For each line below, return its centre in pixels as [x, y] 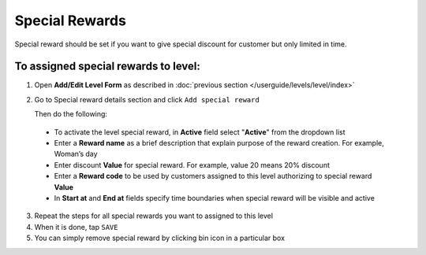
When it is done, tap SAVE [76, 227]
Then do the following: [71, 114]
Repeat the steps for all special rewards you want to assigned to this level [154, 216]
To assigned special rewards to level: [107, 67]
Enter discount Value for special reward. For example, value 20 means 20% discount [192, 164]
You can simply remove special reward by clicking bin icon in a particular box [160, 238]
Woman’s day [76, 154]
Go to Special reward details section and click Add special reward [147, 99]
